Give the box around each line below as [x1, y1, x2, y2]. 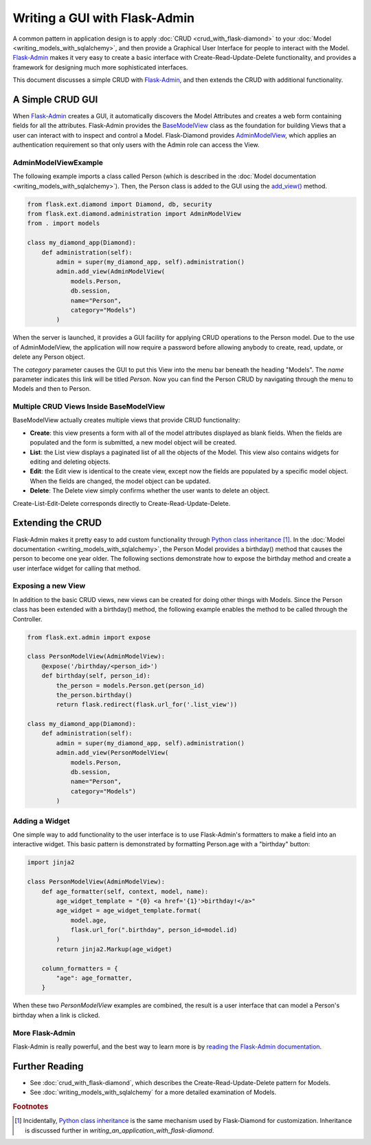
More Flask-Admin [12, 1028, 76, 1038]
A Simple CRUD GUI [12, 94, 98, 105]
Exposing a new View [12, 581, 86, 591]
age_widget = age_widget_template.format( [56, 907, 202, 914]
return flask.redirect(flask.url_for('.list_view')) [56, 700, 238, 709]
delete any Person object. [12, 353, 85, 361]
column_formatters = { [41, 964, 118, 972]
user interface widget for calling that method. [12, 564, 141, 572]
